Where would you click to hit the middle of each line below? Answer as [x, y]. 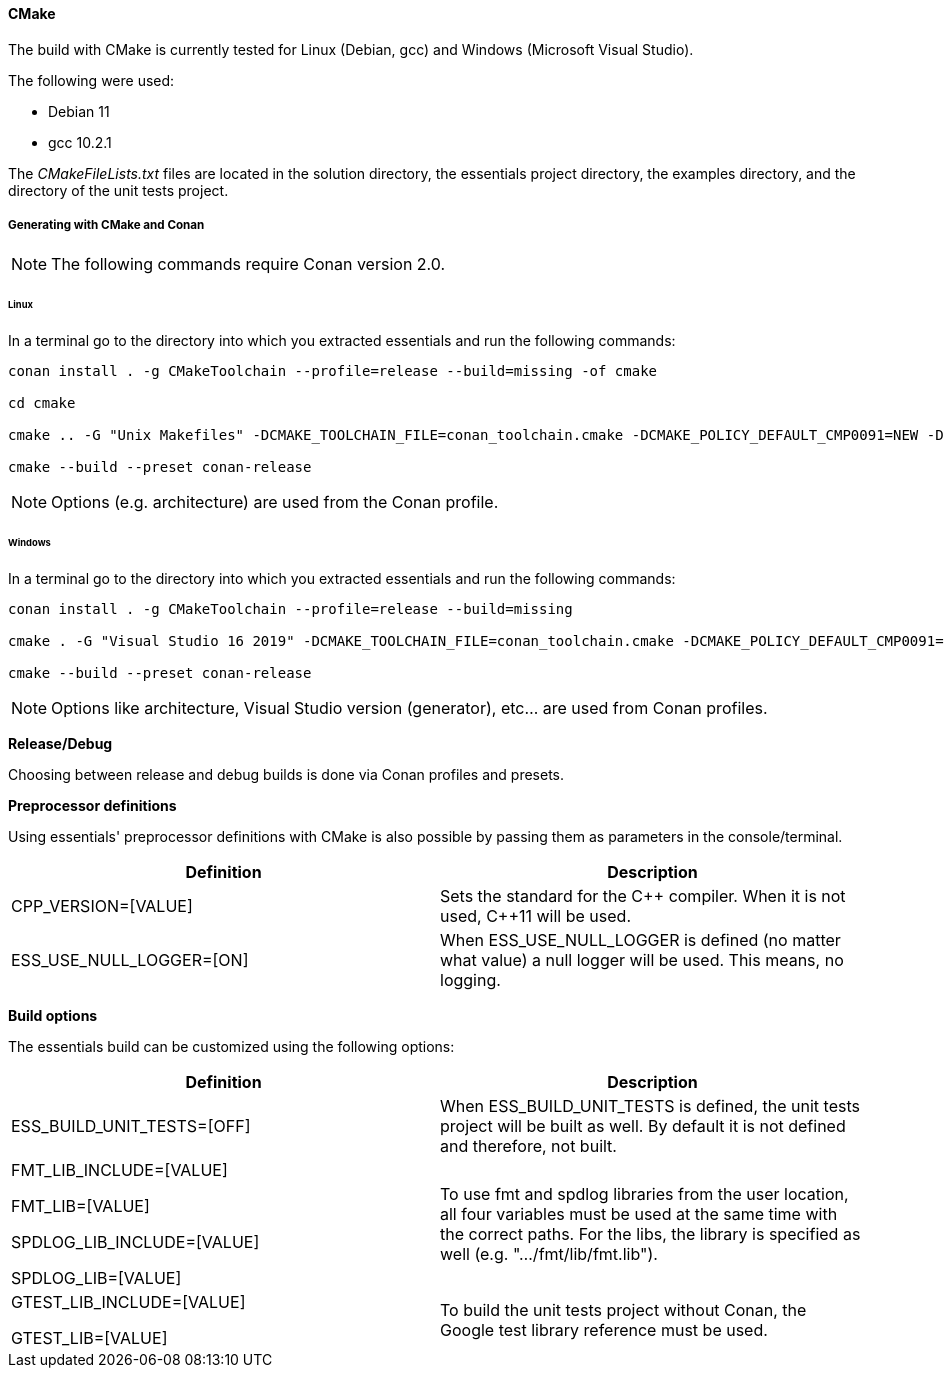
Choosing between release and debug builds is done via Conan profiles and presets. [286, 774]
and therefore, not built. [528, 1145]
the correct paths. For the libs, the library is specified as [650, 1233]
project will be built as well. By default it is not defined [643, 1125]
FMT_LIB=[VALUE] [80, 1205]
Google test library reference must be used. [604, 1329]
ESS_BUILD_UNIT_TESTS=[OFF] [131, 1125]
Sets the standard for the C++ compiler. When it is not [643, 895]
